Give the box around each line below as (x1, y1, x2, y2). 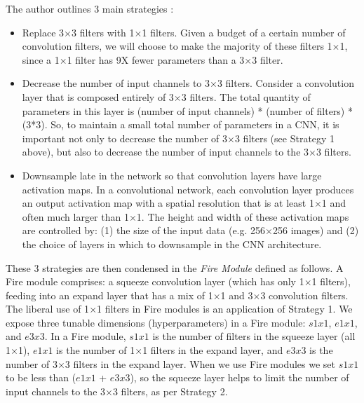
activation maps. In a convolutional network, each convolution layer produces (22, 182, 354, 196)
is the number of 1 (56, 343, 135, 357)
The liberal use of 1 (6, 301, 90, 316)
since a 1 (22, 52, 60, 67)
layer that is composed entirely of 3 (22, 89, 174, 104)
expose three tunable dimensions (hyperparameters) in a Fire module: (6, 315, 306, 329)
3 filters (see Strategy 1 (234, 130, 335, 145)
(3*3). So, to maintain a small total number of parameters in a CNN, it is (22, 117, 339, 132)
